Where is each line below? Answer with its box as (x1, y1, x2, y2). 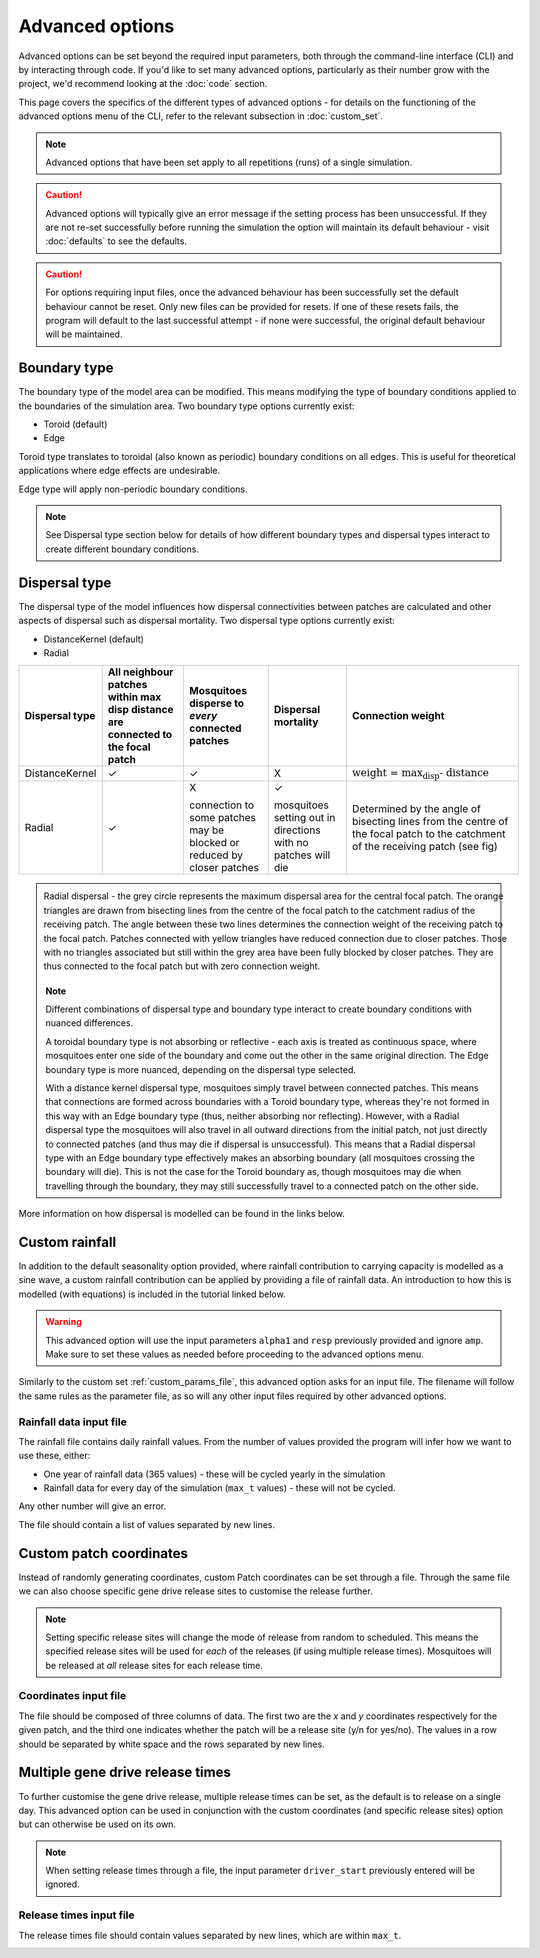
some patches (189, 810, 257, 824)
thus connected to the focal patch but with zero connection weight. (43, 960, 321, 972)
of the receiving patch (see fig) (351, 839, 499, 853)
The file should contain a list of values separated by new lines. (18, 1518, 275, 1530)
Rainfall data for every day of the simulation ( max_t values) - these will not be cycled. (43, 1482, 396, 1494)
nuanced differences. (45, 1017, 134, 1029)
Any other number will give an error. (18, 1500, 167, 1512)
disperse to (189, 696, 245, 710)
